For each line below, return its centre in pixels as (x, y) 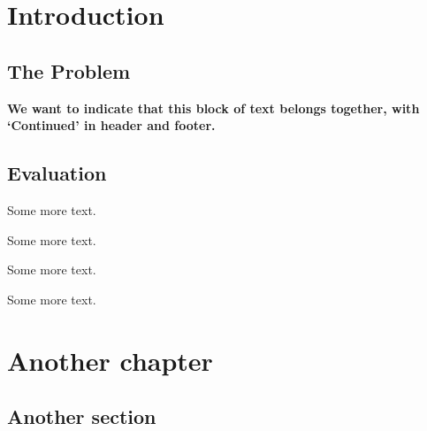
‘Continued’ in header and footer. (111, 125)
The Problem (69, 70)
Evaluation (57, 173)
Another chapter (110, 360)
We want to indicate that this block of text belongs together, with (213, 108)
